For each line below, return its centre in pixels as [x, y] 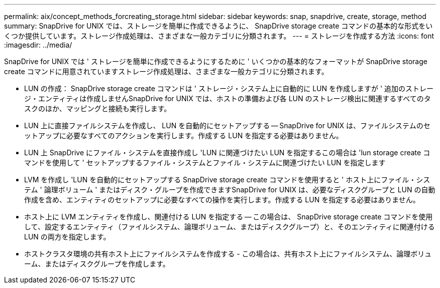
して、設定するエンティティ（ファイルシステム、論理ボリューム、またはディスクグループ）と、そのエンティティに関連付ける [230, 227]
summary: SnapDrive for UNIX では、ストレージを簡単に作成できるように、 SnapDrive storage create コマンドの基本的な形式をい [218, 26]
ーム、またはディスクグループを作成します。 [97, 264]
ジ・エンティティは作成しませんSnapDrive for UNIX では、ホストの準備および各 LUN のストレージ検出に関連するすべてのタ [228, 98]
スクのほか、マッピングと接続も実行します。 [98, 108]
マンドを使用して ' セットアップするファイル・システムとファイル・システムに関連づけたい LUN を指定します [205, 163]
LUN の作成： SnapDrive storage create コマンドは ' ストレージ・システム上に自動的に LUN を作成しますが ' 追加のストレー [229, 88]
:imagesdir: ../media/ [38, 45]
